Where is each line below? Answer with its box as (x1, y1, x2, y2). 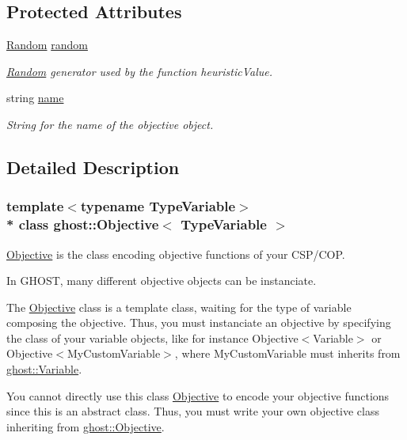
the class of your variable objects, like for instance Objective (6, 329, 299, 346)
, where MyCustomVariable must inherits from (174, 345, 401, 362)
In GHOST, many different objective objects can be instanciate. (6, 272, 317, 289)
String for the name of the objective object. (6, 116, 214, 132)
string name (6, 89, 64, 106)
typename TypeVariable (80, 196, 236, 216)
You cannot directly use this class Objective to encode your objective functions (6, 387, 390, 404)
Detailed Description (6, 154, 180, 179)
